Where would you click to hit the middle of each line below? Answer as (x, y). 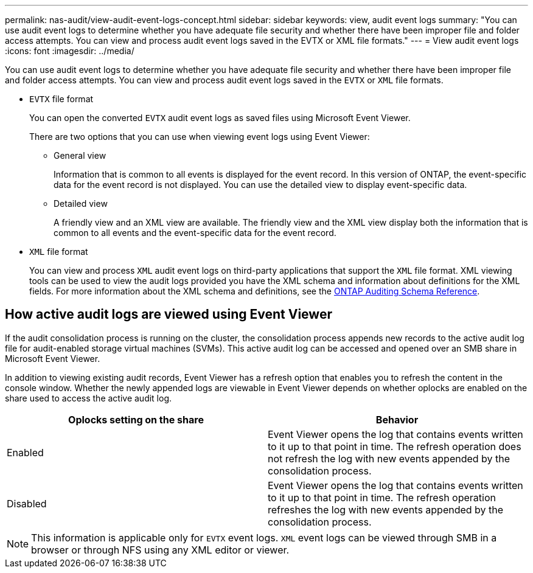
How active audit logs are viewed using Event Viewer (169, 314)
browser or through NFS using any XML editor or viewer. (160, 550)
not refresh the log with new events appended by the (389, 458)
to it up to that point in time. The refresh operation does (395, 446)
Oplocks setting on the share (136, 419)
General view (80, 155)
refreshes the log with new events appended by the (386, 509)
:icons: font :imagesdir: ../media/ (70, 51)
